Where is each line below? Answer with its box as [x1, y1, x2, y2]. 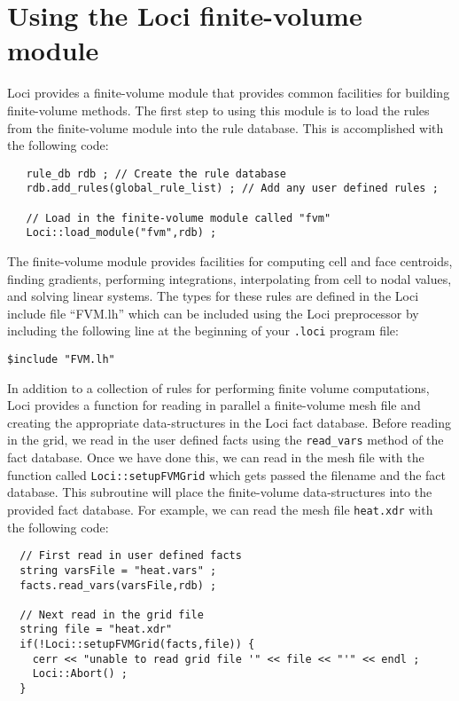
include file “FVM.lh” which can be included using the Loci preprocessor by [7, 303, 419, 322]
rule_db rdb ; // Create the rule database [26, 167, 286, 180]
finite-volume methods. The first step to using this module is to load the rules [7, 100, 430, 119]
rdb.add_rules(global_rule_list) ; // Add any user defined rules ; [26, 182, 439, 195]
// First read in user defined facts [19, 549, 242, 563]
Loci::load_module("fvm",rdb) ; [26, 226, 217, 240]
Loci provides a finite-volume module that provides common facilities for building [7, 83, 450, 102]
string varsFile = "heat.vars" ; [19, 563, 217, 577]
